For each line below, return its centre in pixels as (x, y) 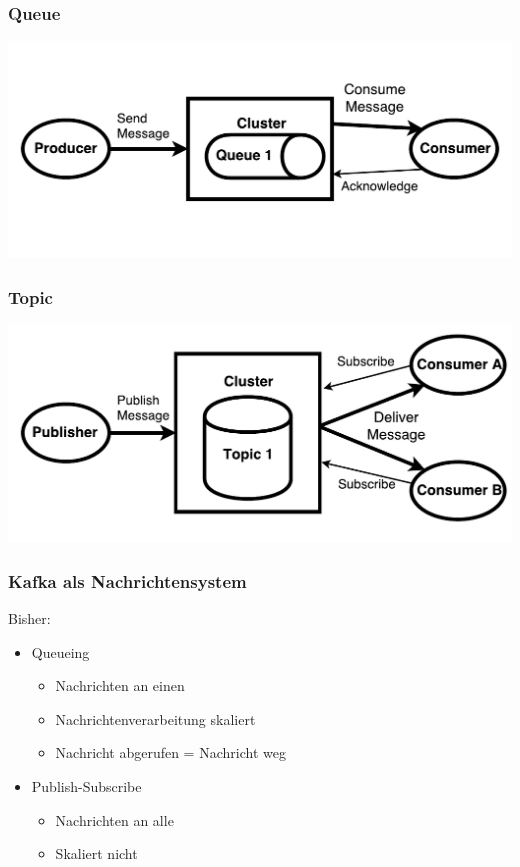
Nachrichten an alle (114, 819)
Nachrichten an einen (120, 685)
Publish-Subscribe (86, 785)
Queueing (60, 651)
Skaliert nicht (96, 853)
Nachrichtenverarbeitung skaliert (155, 718)
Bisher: (29, 617)
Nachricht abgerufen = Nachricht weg (170, 752)
